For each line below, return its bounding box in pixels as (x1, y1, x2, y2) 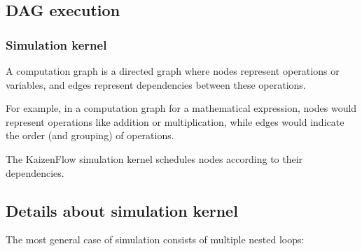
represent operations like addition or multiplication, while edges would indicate (6, 114, 344, 129)
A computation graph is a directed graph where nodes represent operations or (6, 64, 340, 78)
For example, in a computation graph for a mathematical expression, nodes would (6, 101, 357, 115)
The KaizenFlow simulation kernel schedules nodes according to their (6, 151, 303, 166)
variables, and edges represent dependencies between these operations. (6, 77, 306, 92)
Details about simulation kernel (6, 199, 238, 221)
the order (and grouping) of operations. (6, 128, 174, 143)
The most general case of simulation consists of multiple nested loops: (6, 232, 305, 247)
